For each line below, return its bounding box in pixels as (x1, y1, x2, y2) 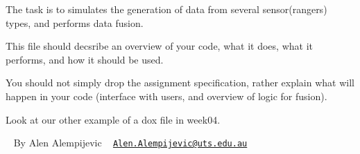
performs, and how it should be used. (6, 52, 164, 66)
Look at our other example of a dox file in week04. (6, 112, 221, 126)
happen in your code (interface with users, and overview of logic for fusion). (6, 88, 327, 103)
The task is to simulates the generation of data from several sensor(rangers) (6, 2, 327, 16)
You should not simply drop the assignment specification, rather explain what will (6, 75, 354, 90)
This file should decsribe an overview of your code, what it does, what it (6, 39, 313, 53)
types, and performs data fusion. (6, 15, 144, 30)
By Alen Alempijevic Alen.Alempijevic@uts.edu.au (13, 135, 248, 150)
